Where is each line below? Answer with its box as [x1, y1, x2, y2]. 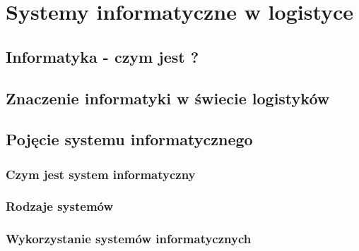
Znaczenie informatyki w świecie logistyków [6, 87, 330, 109]
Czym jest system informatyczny [6, 165, 196, 183]
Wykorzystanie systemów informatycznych [6, 230, 252, 247]
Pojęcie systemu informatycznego [6, 128, 253, 150]
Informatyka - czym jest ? [6, 45, 199, 67]
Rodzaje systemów [6, 197, 114, 215]
